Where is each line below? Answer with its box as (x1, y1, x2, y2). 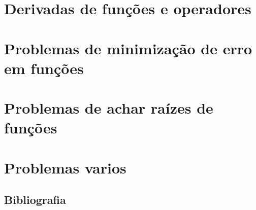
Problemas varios (4, 157, 126, 178)
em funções (4, 57, 84, 78)
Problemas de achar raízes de (4, 97, 213, 118)
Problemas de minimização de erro (4, 38, 252, 58)
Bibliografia (4, 192, 66, 207)
